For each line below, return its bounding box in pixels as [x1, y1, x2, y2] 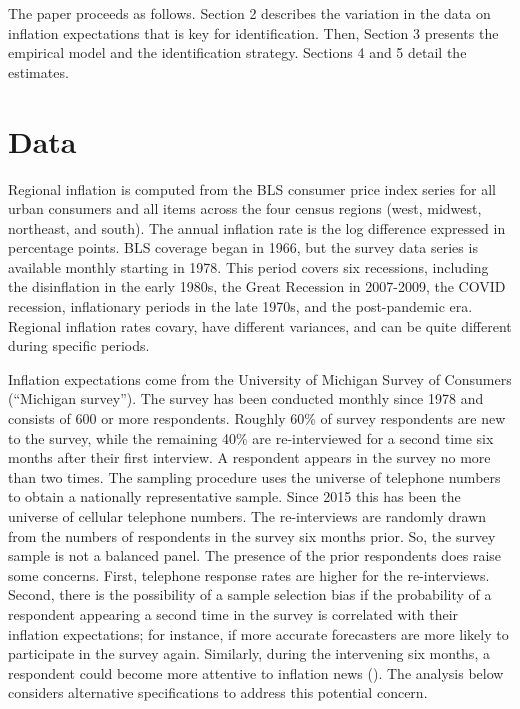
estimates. [8, 61, 69, 82]
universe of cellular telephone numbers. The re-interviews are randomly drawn [8, 506, 487, 526]
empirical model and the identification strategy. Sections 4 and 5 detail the [8, 42, 467, 63]
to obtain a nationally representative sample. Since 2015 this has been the [8, 486, 461, 507]
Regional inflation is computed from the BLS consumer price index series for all [8, 178, 496, 199]
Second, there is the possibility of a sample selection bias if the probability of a [8, 584, 492, 605]
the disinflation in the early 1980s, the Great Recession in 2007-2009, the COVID [8, 276, 506, 297]
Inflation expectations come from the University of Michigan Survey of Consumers [8, 368, 512, 389]
